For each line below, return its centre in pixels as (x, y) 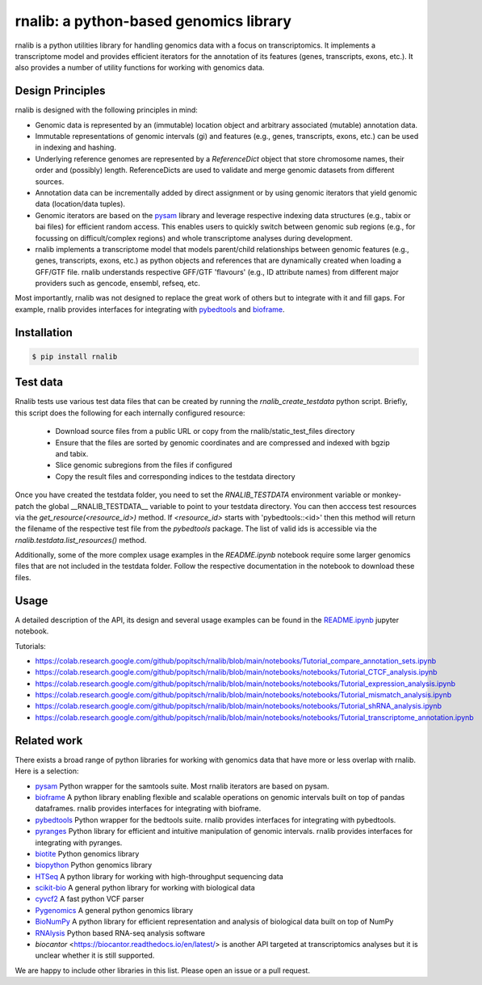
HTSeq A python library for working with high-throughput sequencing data (159, 876)
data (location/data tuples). (80, 204)
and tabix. (72, 453)
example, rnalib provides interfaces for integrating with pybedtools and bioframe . (150, 309)
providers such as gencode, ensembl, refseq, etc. (118, 284)
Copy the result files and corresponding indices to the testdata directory (175, 476)
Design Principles (60, 91)
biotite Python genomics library (87, 853)
